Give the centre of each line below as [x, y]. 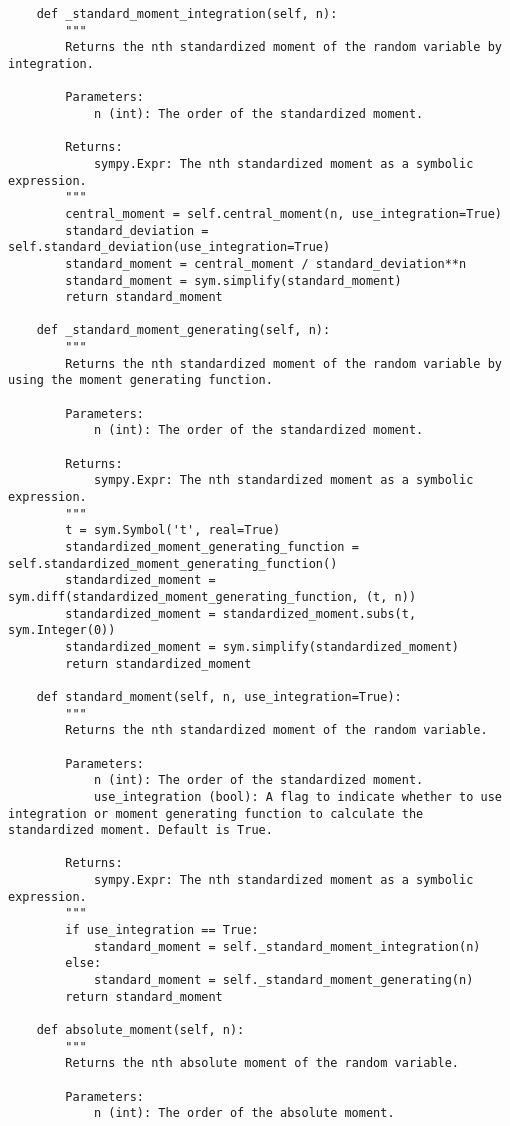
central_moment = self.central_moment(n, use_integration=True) [283, 213]
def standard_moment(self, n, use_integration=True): [219, 696]
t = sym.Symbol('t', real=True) [173, 530]
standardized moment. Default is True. [140, 830]
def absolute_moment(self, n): [140, 1030]
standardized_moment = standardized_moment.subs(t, [241, 613]
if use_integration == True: [162, 930]
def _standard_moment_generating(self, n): [183, 330]
